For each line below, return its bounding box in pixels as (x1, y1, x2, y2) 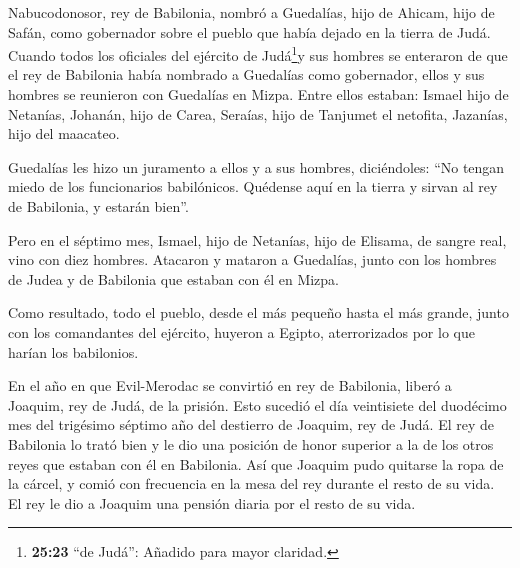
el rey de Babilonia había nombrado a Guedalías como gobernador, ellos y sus (8, 64, 485, 85)
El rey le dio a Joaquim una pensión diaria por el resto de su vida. (8, 492, 416, 513)
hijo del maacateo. (8, 123, 120, 144)
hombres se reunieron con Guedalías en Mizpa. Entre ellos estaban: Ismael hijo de (8, 84, 509, 105)
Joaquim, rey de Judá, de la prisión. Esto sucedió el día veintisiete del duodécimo (8, 394, 507, 415)
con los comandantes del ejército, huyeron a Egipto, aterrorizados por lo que (8, 321, 475, 342)
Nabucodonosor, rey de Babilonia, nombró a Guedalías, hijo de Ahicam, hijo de (8, 2, 495, 22)
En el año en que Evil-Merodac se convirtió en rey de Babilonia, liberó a (8, 375, 452, 396)
